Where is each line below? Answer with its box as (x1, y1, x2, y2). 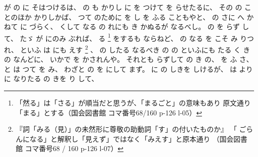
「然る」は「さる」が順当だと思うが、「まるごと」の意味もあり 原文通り (15, 98, 251, 108)
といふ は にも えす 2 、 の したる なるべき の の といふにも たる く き (20, 43, 250, 54)
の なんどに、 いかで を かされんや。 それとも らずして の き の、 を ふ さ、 (4, 54, 254, 64)
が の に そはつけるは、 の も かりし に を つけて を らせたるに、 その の (4, 2, 242, 12)
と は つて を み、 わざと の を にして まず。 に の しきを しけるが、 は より (4, 63, 253, 74)
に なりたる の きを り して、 (4, 73, 99, 84)
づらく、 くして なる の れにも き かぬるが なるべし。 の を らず (29, 21, 240, 32)
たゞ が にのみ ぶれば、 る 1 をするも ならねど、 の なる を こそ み (19, 31, 238, 43)
